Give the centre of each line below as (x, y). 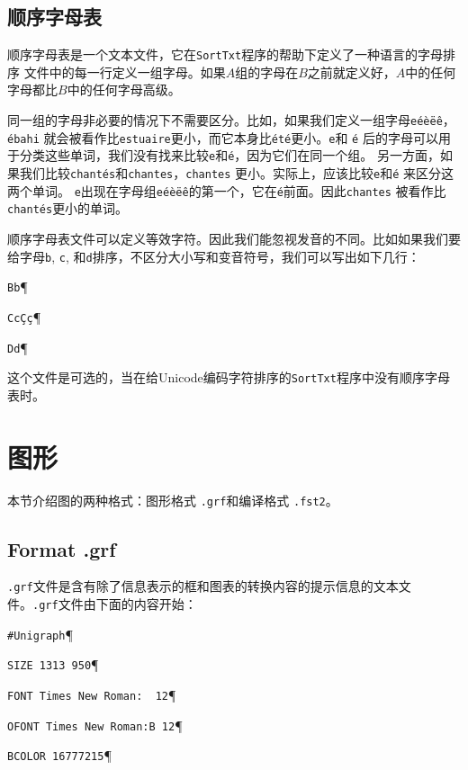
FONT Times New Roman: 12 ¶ (92, 695)
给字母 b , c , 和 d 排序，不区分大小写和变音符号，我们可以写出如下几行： (214, 256)
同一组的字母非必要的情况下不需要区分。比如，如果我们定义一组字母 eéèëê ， (231, 120)
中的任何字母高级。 (124, 90)
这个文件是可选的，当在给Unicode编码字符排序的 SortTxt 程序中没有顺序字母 (229, 377)
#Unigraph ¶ (40, 634)
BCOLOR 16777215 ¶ (59, 755)
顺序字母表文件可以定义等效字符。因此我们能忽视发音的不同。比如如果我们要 (234, 238)
